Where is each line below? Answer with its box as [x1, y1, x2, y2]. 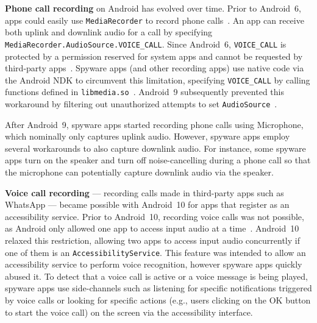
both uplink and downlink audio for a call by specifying [5, 26, 213, 38]
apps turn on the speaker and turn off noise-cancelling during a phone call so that [5, 154, 311, 166]
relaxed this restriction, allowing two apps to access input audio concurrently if [5, 234, 300, 246]
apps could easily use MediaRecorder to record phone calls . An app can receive [5, 13, 304, 26]
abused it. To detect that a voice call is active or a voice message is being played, [5, 269, 308, 282]
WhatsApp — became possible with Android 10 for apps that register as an [5, 198, 290, 211]
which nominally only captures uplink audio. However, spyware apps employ [5, 130, 290, 143]
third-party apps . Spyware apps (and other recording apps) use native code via [5, 62, 304, 74]
